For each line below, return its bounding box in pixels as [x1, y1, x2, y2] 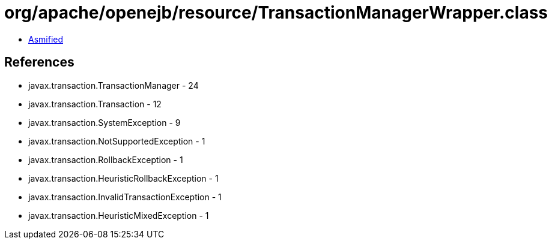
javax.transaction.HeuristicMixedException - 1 [28, 210, 209, 221]
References [4, 55, 74, 70]
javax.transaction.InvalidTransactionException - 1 [28, 191, 222, 202]
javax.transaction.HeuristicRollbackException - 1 [28, 173, 219, 183]
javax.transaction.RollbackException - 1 [28, 154, 183, 165]
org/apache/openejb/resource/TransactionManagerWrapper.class [4, 2, 548, 23]
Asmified [28, 34, 64, 44]
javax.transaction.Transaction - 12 [28, 98, 162, 109]
